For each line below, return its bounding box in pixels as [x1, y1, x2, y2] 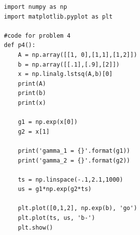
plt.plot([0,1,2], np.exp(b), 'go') [18, 205, 138, 212]
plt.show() [18, 224, 53, 231]
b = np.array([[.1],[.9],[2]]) [18, 61, 120, 68]
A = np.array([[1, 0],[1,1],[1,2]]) [18, 51, 138, 58]
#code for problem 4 [4, 32, 71, 39]
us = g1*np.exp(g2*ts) [18, 186, 92, 193]
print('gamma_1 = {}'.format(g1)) [18, 147, 130, 154]
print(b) [18, 90, 46, 97]
